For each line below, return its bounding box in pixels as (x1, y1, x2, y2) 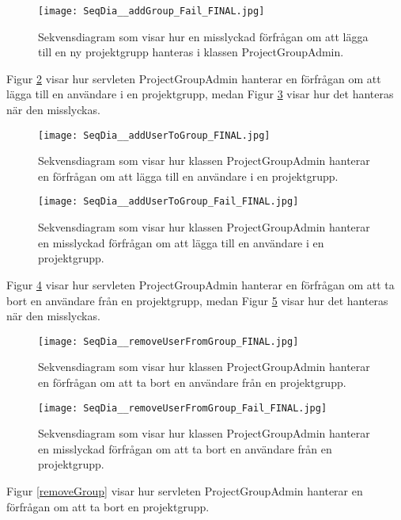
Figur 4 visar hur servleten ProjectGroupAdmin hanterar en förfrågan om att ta (6, 276, 395, 292)
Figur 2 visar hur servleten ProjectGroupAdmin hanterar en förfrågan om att (6, 70, 381, 86)
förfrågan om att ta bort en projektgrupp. (6, 498, 210, 514)
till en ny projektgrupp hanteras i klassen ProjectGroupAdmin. (38, 44, 344, 60)
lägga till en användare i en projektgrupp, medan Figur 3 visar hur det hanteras (6, 86, 394, 102)
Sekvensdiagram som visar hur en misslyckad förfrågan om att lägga (38, 28, 369, 44)
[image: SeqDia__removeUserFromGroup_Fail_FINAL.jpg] (38, 402, 327, 414)
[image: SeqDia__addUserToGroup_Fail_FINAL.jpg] (38, 196, 299, 208)
